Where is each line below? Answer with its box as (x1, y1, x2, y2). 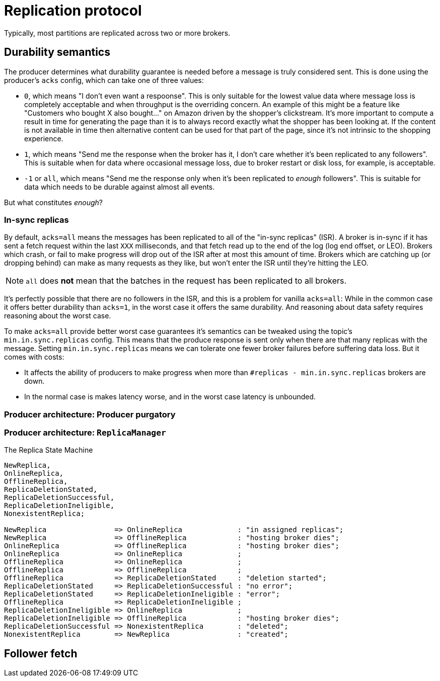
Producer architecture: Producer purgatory (4, 409, 176, 419)
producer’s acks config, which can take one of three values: (4, 75, 204, 84)
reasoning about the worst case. (4, 311, 111, 320)
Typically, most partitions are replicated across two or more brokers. (4, 28, 231, 37)
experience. (24, 134, 63, 143)
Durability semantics (4, 46, 110, 59)
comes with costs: (4, 353, 64, 362)
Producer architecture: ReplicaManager (4, 428, 166, 438)
